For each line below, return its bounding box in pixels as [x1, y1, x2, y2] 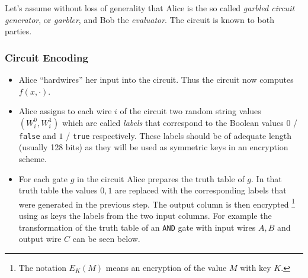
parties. [5, 25, 32, 37]
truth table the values [18, 184, 98, 196]
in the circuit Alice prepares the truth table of [77, 172, 245, 185]
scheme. [18, 153, 47, 165]
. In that [251, 172, 282, 185]
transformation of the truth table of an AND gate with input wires [18, 221, 256, 233]
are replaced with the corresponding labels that [115, 184, 287, 196]
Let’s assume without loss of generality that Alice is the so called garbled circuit [5, 2, 295, 14]
